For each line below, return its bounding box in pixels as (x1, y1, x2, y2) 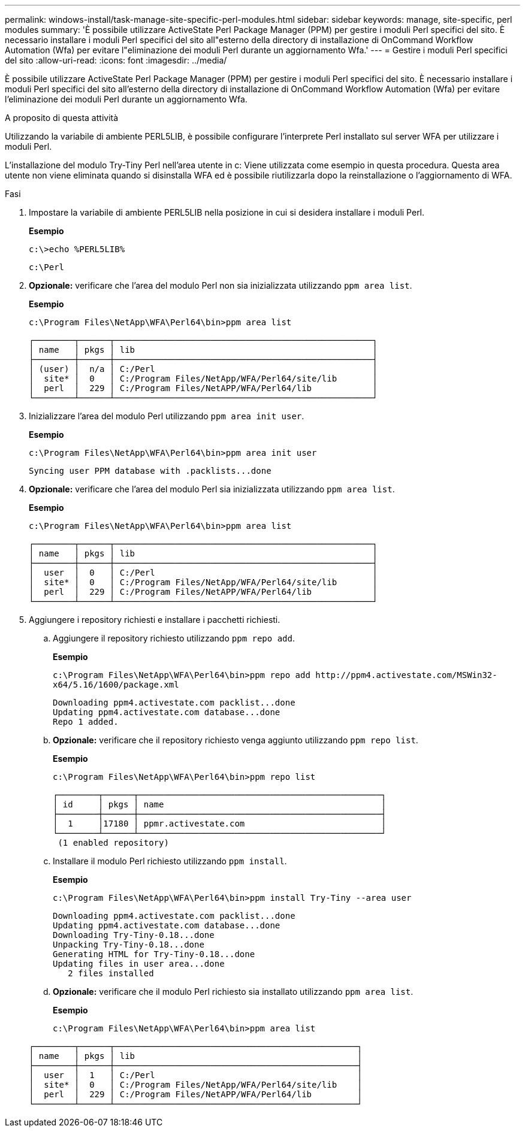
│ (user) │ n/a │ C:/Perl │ (29, 364, 378, 374)
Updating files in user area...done (53, 959, 225, 968)
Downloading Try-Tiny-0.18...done (53, 930, 215, 940)
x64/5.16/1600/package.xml (53, 680, 179, 689)
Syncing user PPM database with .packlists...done (29, 466, 271, 476)
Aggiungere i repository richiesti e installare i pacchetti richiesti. (29, 615, 280, 625)
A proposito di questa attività (5, 113, 119, 123)
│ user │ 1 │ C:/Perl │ (29, 1070, 363, 1080)
